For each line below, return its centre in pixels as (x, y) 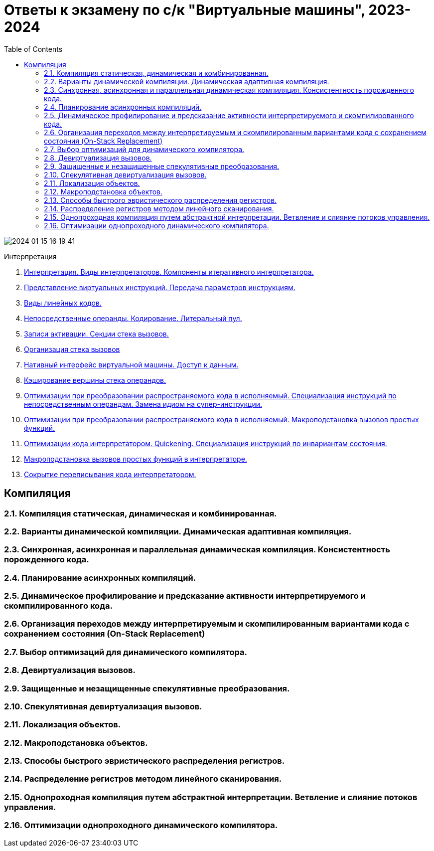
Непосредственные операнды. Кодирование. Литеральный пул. (133, 318)
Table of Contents (33, 49)
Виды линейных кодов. (63, 303)
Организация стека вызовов (72, 349)
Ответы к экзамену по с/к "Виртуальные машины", (185, 10)
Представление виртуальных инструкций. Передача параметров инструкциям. (160, 287)
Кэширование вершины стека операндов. (95, 380)
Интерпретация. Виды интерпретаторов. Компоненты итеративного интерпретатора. (169, 272)
